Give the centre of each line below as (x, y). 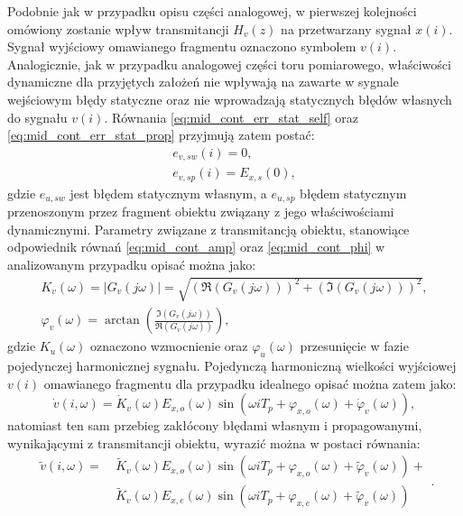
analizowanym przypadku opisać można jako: (132, 264)
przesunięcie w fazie (354, 346)
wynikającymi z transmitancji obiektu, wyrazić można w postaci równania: (214, 442)
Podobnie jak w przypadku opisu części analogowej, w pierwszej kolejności (212, 11)
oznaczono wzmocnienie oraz (169, 346)
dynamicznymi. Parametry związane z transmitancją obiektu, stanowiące (208, 229)
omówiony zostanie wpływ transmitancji (118, 28)
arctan (122, 321)
